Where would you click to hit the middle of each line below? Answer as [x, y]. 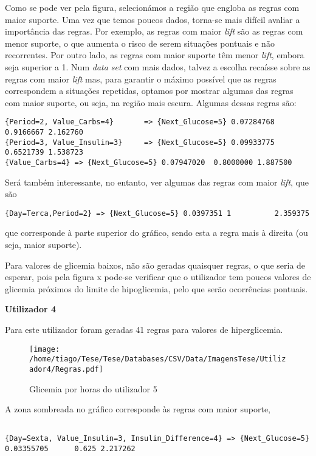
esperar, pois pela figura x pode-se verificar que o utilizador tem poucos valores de [158, 277]
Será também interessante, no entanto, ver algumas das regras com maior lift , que [157, 182]
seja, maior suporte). [43, 245]
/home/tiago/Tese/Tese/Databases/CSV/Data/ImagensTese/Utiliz [158, 359]
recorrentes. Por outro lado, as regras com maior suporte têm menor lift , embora [155, 55]
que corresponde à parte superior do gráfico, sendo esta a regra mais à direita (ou [156, 233]
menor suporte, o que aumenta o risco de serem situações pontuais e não [140, 43]
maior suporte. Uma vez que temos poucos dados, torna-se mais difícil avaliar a [153, 19]
